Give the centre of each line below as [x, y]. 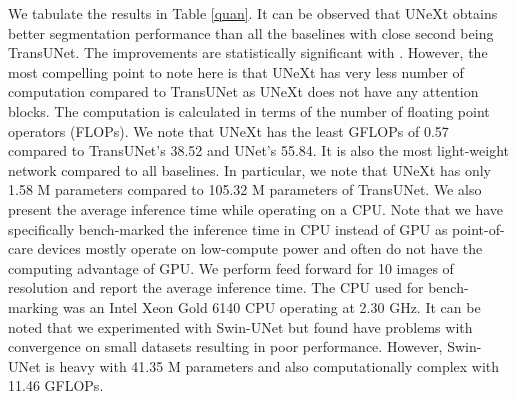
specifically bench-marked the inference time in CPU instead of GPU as [228, 228]
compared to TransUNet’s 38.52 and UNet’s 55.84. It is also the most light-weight [258, 150]
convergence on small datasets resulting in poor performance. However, [225, 346]
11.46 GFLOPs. [56, 385]
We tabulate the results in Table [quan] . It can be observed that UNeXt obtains [253, 13]
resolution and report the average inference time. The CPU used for [216, 287]
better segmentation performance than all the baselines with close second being [251, 32]
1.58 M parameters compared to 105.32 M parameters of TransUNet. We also [245, 189]
